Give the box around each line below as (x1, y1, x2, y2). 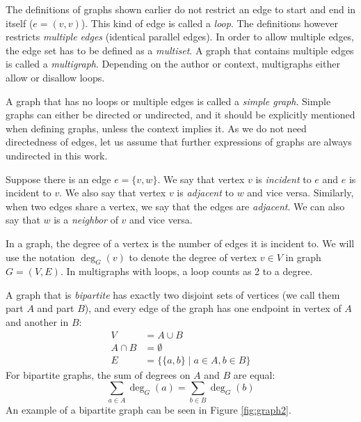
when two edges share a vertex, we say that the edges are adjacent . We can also (6, 198, 345, 213)
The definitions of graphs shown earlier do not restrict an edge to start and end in (6, 2, 356, 16)
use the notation (6, 249, 75, 264)
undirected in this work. (6, 148, 108, 162)
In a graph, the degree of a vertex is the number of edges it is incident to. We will (6, 235, 355, 250)
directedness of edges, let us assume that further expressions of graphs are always (6, 134, 352, 149)
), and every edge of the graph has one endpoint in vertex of (84, 301, 342, 315)
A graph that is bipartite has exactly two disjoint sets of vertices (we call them (6, 287, 340, 302)
